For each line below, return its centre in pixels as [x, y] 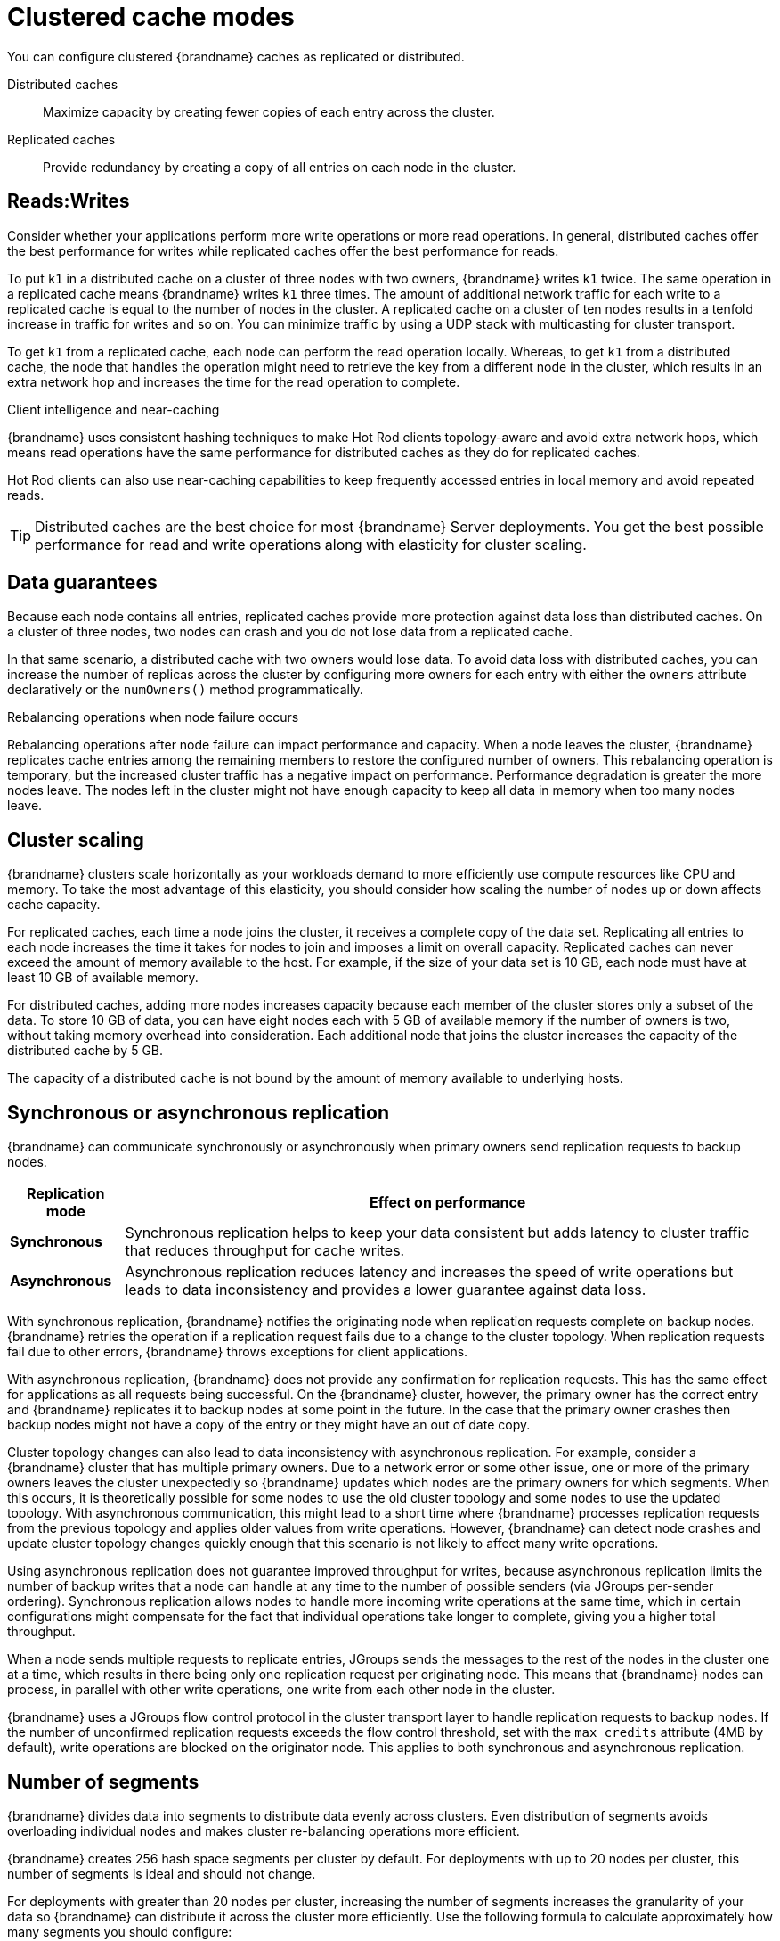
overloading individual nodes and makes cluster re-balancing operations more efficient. [264, 1830]
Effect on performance [448, 1203]
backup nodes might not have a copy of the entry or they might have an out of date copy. [269, 1425]
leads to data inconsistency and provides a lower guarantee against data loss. [386, 1290]
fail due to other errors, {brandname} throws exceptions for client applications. [238, 1352]
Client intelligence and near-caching [114, 409]
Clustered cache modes [151, 17]
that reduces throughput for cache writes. [265, 1251]
